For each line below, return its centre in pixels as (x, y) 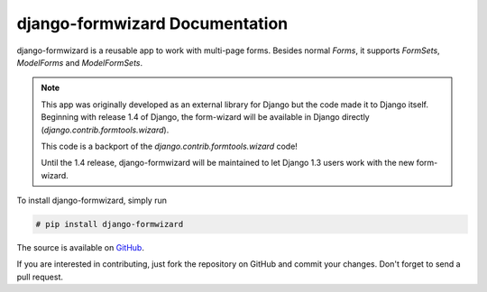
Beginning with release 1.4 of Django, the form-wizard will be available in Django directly (205, 117)
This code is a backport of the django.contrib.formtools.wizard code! (169, 146)
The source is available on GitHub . (80, 248)
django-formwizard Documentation (152, 23)
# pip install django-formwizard (110, 224)
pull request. (40, 277)
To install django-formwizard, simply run (92, 201)
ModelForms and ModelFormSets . (80, 62)
